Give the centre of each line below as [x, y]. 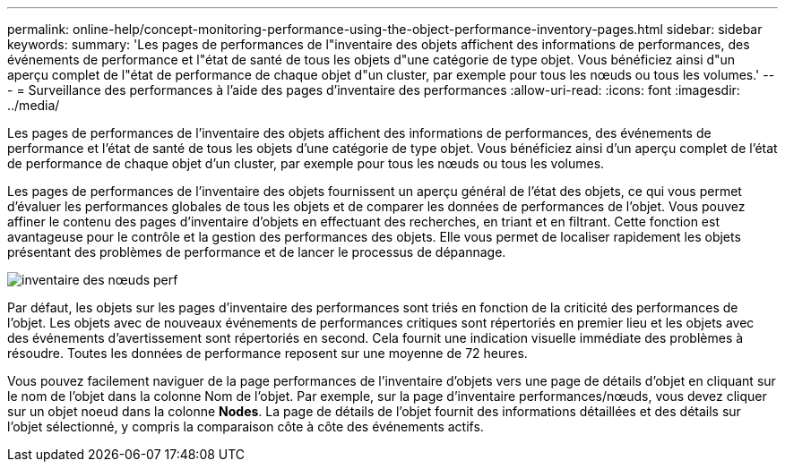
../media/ [34, 105]
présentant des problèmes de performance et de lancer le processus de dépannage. [257, 252]
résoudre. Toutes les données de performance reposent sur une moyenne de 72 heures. [267, 353]
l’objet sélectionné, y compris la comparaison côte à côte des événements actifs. [246, 426]
